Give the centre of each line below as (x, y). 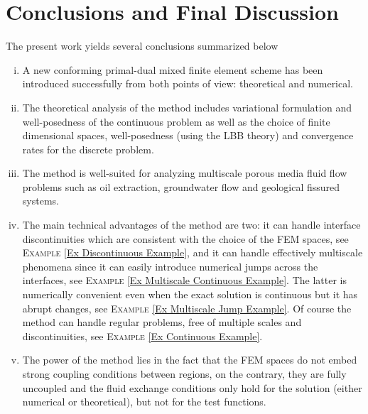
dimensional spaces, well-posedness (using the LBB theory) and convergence (188, 135)
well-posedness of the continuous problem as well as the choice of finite (176, 121)
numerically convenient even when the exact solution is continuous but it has (190, 294)
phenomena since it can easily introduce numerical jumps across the (170, 266)
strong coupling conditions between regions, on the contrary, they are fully (184, 374)
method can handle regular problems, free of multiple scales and (162, 322)
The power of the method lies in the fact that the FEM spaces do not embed (190, 360)
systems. (40, 201)
